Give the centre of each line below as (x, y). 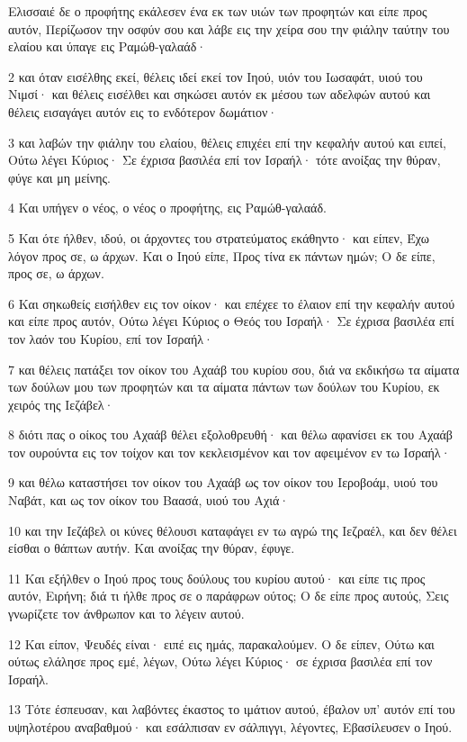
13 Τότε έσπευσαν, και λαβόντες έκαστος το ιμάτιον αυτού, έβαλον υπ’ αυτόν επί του (232, 709)
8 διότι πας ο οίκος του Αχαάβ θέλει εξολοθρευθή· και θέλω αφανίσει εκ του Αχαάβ (230, 434)
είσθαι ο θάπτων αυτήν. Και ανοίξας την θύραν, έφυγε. (152, 548)
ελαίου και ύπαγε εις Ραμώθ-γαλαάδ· (108, 46)
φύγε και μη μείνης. (59, 177)
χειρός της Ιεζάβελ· (61, 404)
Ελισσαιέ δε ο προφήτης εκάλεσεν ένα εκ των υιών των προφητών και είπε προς (218, 11)
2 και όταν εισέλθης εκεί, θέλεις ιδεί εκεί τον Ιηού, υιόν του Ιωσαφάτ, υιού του (216, 76)
